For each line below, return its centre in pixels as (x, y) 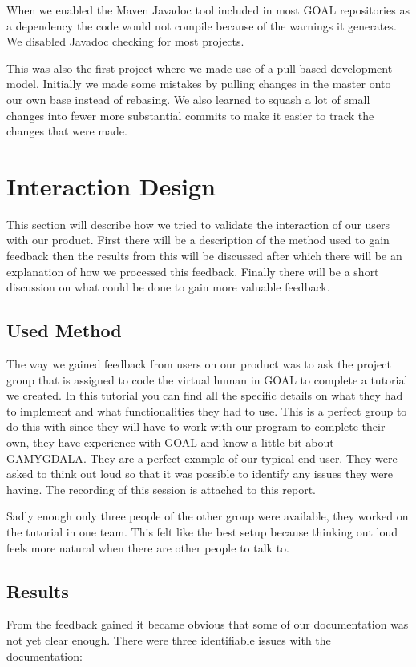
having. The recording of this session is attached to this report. (162, 489)
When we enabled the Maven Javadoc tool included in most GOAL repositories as (208, 10)
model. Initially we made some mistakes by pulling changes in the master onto (199, 84)
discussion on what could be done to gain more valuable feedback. (168, 287)
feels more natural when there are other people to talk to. (148, 547)
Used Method (64, 330)
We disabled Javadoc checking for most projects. (125, 41)
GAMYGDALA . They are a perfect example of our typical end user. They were (202, 458)
